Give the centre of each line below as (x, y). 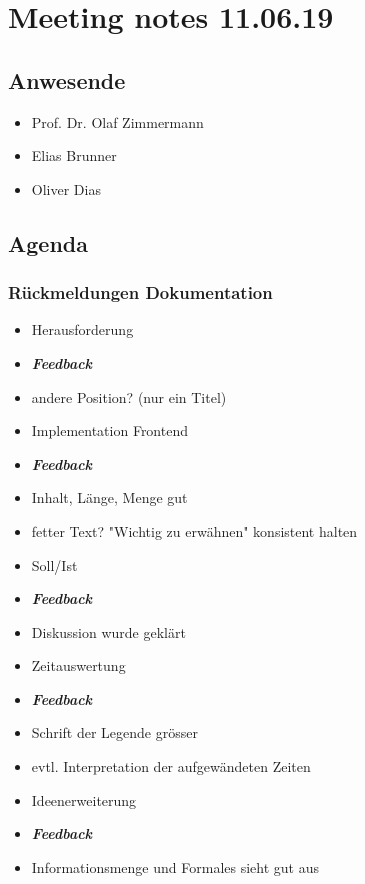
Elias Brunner (74, 155)
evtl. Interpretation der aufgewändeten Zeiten (171, 766)
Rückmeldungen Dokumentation (140, 292)
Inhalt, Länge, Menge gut (109, 497)
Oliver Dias (66, 188)
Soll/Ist (54, 564)
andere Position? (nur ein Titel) (129, 396)
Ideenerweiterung (84, 799)
